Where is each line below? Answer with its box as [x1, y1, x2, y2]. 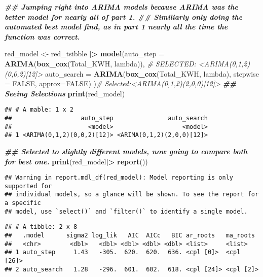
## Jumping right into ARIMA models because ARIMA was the [5, 2, 238, 12]
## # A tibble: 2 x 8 [5, 223, 78, 231]
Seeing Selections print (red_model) [5, 88, 125, 98]
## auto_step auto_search [5, 115, 208, 122]
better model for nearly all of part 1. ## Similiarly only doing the [5, 11, 243, 22]
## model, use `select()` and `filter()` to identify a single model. [5, 207, 248, 215]
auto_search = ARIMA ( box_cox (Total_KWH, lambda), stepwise [45, 68, 259, 79]
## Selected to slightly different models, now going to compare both [5, 146, 248, 156]
